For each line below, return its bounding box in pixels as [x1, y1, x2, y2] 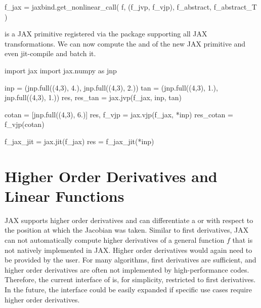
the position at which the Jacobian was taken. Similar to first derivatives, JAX [5, 225, 249, 235]
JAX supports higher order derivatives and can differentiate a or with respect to [5, 214, 253, 225]
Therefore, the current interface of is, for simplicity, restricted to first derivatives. [5, 274, 256, 285]
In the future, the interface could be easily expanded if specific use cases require [5, 284, 252, 294]
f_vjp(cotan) [5, 119, 45, 129]
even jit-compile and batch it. [5, 48, 96, 59]
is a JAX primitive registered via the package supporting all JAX [5, 28, 207, 39]
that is [232, 235, 253, 245]
